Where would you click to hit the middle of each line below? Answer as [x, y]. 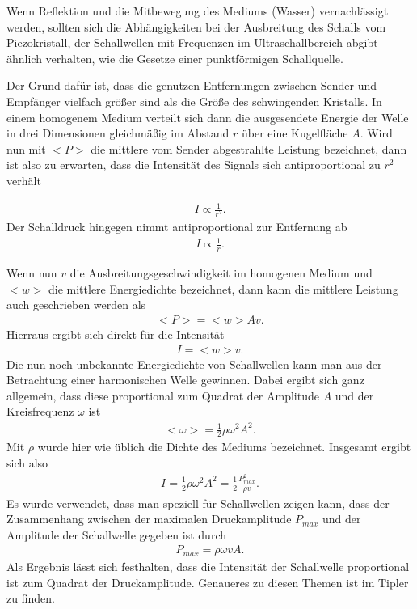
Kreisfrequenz [40, 411]
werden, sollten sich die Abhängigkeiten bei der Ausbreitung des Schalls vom [196, 26]
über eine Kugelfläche [295, 133]
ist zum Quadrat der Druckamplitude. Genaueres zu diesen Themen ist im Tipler [208, 582]
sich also [27, 462]
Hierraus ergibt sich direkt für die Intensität [116, 334]
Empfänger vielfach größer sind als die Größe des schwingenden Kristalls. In [194, 101]
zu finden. [31, 598]
